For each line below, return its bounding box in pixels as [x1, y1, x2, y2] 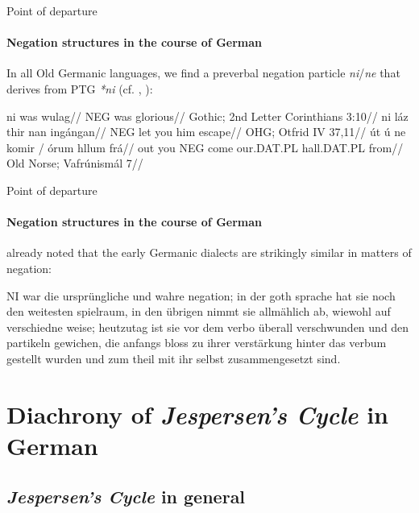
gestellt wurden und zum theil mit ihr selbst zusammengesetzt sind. [6, 350, 341, 366]
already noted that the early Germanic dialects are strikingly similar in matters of [6, 244, 412, 261]
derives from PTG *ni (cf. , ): [6, 80, 153, 97]
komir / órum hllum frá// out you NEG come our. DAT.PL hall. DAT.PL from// [6, 139, 404, 155]
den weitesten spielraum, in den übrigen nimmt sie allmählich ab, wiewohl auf [6, 303, 391, 320]
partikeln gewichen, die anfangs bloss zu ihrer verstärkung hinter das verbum [6, 334, 387, 351]
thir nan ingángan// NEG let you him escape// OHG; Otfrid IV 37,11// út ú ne [6, 123, 406, 140]
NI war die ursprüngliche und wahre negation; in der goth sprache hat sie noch [6, 287, 396, 304]
